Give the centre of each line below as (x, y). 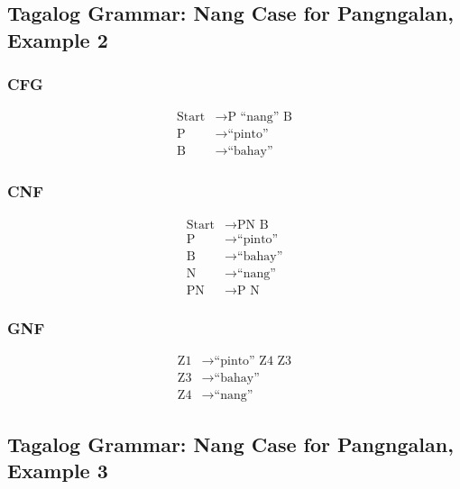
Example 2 (58, 39)
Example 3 (58, 470)
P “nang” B (260, 118)
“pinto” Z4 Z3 (253, 362)
